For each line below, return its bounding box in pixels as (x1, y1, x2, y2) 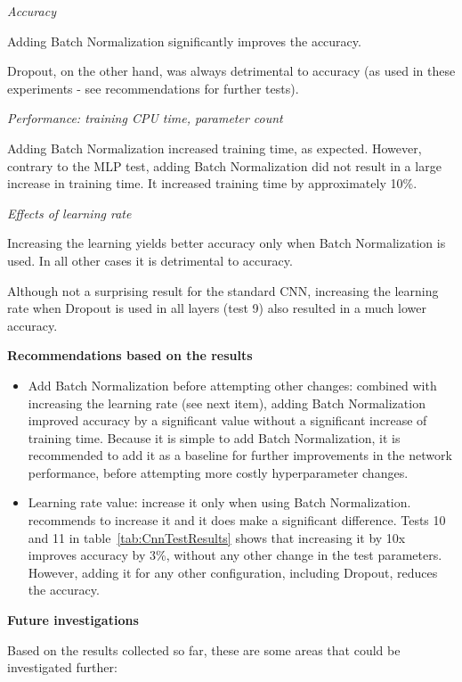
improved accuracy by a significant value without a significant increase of (28, 411, 427, 430)
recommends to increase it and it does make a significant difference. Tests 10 (28, 511, 446, 530)
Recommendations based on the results (7, 346, 253, 365)
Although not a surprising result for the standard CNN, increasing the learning (7, 281, 439, 300)
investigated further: (7, 658, 118, 677)
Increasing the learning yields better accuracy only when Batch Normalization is (7, 234, 446, 252)
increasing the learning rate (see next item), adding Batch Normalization (28, 393, 426, 412)
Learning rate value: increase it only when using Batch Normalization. (28, 493, 411, 512)
